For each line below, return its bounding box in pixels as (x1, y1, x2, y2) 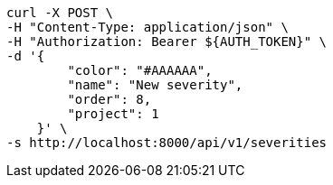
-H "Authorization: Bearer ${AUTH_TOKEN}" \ (6, 34, 328, 49)
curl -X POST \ (6, 5, 114, 20)
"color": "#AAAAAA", (67, 63, 213, 78)
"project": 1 (67, 106, 159, 121)
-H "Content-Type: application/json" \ (6, 20, 289, 34)
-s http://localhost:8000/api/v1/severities (6, 135, 328, 150)
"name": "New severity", (67, 78, 243, 92)
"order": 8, (67, 92, 152, 106)
